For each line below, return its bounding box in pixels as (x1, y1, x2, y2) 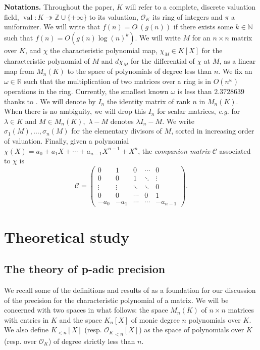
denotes (110, 115, 134, 126)
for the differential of (130, 55, 195, 66)
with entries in (4, 314, 49, 325)
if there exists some (173, 21, 233, 32)
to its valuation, (89, 11, 138, 22)
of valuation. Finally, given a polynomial (4, 135, 129, 146)
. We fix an (218, 66, 252, 76)
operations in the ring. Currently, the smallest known (4, 85, 169, 96)
